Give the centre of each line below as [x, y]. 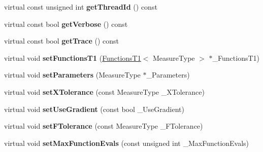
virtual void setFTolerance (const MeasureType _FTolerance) [104, 126]
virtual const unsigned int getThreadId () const [81, 7]
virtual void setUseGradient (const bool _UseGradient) [94, 109]
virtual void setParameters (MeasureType [72, 75]
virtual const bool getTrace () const [62, 41]
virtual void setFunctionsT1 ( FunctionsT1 [73, 58]
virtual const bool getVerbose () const [66, 24]
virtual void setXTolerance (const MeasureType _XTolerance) [104, 91]
